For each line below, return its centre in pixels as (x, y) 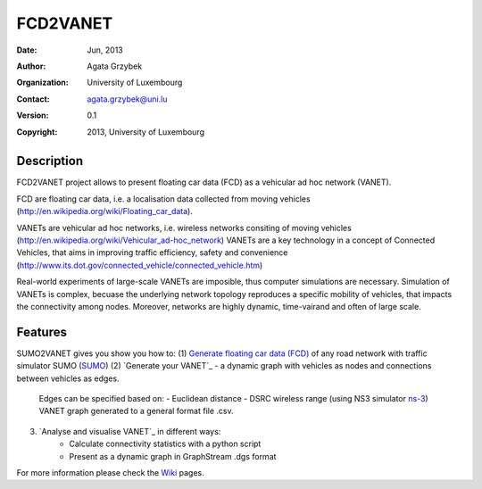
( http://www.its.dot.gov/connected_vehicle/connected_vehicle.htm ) (140, 265)
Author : (31, 66)
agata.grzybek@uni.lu (127, 99)
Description (50, 161)
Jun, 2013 (105, 50)
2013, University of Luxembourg (146, 132)
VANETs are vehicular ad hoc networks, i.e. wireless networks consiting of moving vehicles (184, 228)
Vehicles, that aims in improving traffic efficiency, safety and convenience (152, 253)
